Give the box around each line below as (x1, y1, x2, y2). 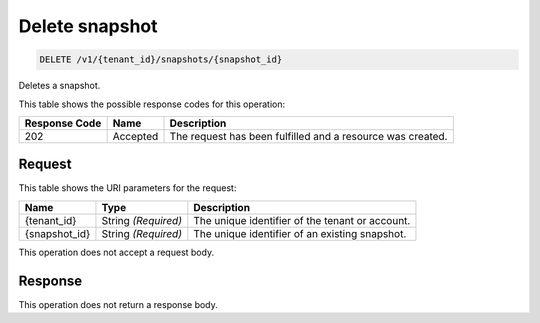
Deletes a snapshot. (18, 80, 101, 92)
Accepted (112, 129, 159, 143)
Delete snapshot (18, 15, 159, 37)
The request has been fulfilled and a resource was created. (169, 129, 448, 143)
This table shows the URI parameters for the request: (18, 182, 237, 194)
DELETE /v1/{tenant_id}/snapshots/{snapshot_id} (39, 54, 283, 65)
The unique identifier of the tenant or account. (193, 213, 411, 227)
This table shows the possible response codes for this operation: (18, 98, 286, 110)
